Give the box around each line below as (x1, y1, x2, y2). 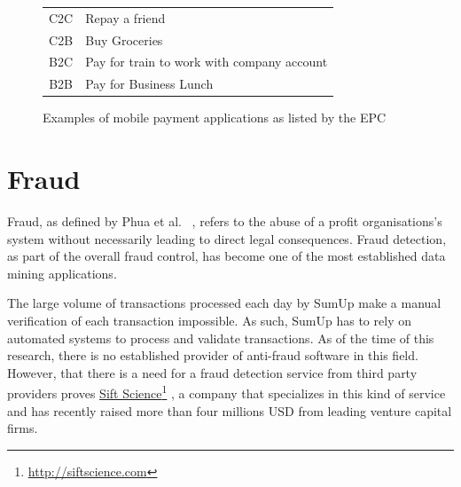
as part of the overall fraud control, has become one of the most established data (7, 247, 446, 265)
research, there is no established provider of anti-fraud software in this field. (7, 346, 418, 365)
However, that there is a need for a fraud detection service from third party (7, 363, 418, 381)
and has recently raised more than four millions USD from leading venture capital (7, 401, 452, 420)
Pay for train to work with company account (85, 52, 328, 71)
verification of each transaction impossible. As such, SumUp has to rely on (7, 311, 411, 330)
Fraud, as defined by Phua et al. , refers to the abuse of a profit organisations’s (7, 212, 442, 231)
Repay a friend (85, 8, 166, 27)
